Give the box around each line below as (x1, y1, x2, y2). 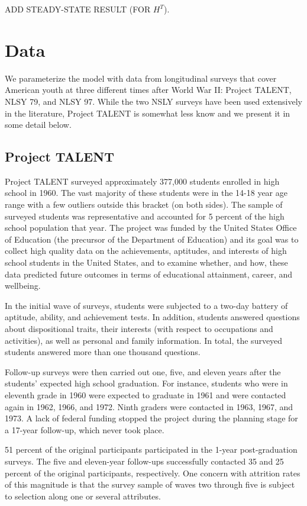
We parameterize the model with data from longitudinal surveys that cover (5, 72, 277, 84)
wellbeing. (5, 279, 41, 292)
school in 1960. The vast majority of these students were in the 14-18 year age (5, 186, 287, 199)
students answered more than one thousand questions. (5, 346, 201, 358)
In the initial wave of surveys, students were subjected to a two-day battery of (5, 299, 288, 311)
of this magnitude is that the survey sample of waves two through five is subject (5, 478, 295, 491)
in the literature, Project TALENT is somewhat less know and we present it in (5, 107, 290, 119)
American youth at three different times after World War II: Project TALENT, (5, 83, 292, 96)
